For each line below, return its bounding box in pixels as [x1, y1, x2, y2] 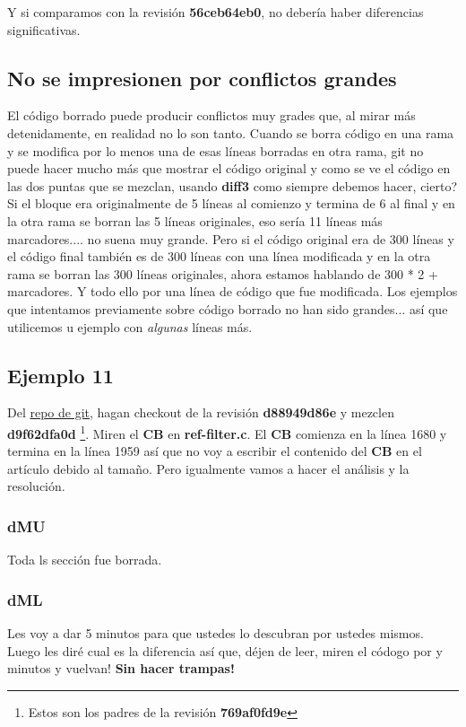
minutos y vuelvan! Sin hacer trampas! [7, 659, 235, 678]
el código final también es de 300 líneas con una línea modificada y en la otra [7, 247, 431, 266]
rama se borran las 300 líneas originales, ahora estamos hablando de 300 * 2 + [7, 264, 438, 283]
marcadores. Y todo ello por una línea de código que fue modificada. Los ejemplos [7, 282, 458, 301]
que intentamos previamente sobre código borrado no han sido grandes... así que [7, 299, 448, 318]
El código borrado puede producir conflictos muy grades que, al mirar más [7, 106, 416, 125]
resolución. [7, 477, 65, 495]
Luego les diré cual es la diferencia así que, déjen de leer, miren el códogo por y [7, 641, 443, 660]
